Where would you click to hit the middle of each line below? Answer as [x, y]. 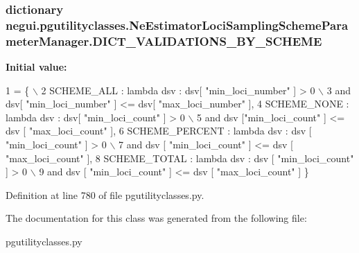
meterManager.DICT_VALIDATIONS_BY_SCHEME [164, 41]
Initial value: [36, 67]
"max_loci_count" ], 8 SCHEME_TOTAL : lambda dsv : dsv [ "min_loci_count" [180, 158]
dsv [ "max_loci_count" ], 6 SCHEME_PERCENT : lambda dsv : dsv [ [159, 131]
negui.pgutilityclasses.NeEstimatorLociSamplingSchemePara [177, 25]
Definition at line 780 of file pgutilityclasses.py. [105, 194]
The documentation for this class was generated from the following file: [156, 218]
